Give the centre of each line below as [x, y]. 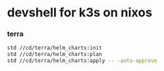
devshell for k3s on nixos [80, 13]
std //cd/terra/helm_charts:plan [55, 55]
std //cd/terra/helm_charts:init [55, 48]
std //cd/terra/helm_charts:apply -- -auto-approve [82, 61]
